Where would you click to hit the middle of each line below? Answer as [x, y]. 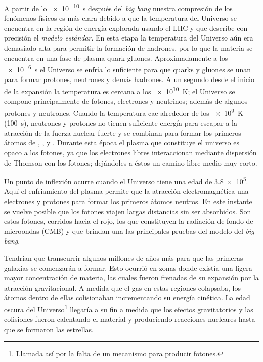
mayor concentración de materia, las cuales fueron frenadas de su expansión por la [131, 278]
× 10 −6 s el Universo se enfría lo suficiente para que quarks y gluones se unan [129, 69]
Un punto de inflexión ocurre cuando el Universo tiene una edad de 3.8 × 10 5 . [126, 180]
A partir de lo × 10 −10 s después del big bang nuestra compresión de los [118, 7]
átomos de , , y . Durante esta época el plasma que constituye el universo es [122, 143]
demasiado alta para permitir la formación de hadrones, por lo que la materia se [128, 48]
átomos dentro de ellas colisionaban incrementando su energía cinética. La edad [127, 297]
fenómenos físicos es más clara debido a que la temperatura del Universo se [120, 18]
